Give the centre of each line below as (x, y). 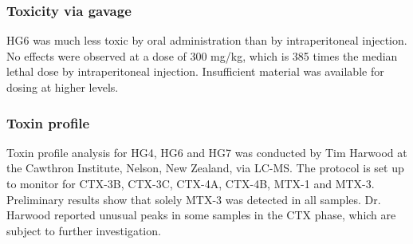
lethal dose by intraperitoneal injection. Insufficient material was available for (195, 71)
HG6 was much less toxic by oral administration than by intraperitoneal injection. (207, 40)
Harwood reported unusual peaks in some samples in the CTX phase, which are (201, 215)
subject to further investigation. (84, 230)
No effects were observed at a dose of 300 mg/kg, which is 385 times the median (202, 55)
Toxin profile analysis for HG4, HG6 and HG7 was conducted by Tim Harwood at (207, 152)
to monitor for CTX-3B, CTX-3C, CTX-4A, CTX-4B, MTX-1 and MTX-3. (191, 183)
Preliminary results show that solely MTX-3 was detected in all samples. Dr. (194, 199)
